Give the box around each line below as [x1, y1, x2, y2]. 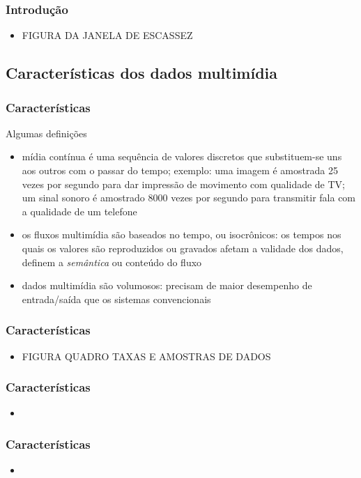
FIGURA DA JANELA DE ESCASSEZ [22, 28, 193, 43]
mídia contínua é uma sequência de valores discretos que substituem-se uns [22, 149, 342, 164]
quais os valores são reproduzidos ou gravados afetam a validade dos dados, [22, 240, 344, 255]
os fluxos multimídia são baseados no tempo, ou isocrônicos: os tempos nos [22, 227, 341, 242]
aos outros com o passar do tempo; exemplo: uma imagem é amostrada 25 [22, 163, 338, 177]
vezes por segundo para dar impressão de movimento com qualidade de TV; [22, 176, 345, 191]
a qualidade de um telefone [22, 203, 137, 218]
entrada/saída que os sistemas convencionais [22, 291, 211, 306]
